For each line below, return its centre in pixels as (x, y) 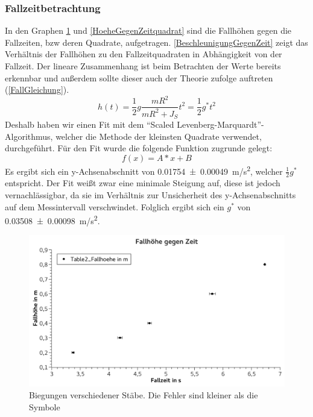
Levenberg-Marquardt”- (220, 124)
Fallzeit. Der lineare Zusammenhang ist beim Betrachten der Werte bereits (143, 66)
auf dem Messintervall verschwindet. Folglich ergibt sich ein (115, 206)
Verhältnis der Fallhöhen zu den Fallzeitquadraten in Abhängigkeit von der (144, 54)
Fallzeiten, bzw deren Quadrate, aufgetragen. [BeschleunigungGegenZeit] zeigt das (156, 42)
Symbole (45, 406)
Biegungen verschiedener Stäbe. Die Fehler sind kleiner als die (144, 394)
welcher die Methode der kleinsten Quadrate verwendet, (159, 136)
